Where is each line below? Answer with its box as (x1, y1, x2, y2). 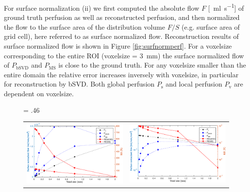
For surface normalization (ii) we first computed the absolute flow (4, 2, 200, 13)
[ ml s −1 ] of (208, 1, 244, 13)
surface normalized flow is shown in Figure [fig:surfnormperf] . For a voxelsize (4, 41, 232, 51)
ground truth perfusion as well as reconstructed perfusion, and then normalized (4, 12, 240, 22)
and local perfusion (166, 79, 222, 89)
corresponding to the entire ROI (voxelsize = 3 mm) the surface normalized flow (4, 50, 244, 60)
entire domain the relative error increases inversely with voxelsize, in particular (4, 69, 239, 79)
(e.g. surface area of (181, 21, 240, 32)
